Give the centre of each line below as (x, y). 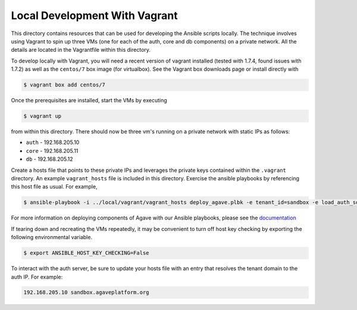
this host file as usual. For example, (54, 187)
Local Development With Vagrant (94, 15)
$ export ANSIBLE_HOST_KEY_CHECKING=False (86, 253)
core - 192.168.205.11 (52, 151)
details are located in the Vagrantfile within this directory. (81, 50)
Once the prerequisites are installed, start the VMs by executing (89, 101)
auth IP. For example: (37, 277)
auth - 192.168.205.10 (53, 142)
